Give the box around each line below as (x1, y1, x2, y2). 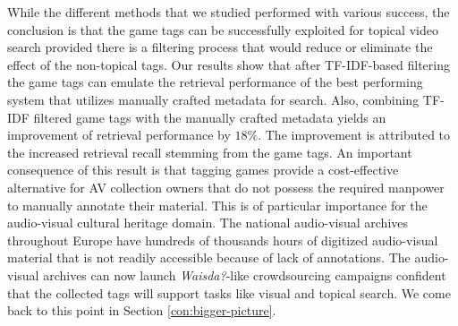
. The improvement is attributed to (258, 125, 451, 144)
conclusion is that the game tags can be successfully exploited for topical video (7, 20, 438, 39)
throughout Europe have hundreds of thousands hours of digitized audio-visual (7, 230, 438, 249)
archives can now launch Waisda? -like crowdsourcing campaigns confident (43, 265, 446, 284)
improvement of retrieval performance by (7, 125, 231, 144)
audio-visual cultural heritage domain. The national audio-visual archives (7, 213, 409, 232)
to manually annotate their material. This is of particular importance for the (7, 195, 428, 214)
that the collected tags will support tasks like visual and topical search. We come (7, 283, 451, 302)
